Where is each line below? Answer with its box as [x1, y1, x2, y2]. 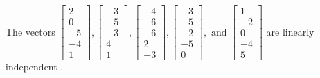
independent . [6, 60, 64, 74]
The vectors [6, 24, 55, 38]
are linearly [266, 24, 314, 38]
